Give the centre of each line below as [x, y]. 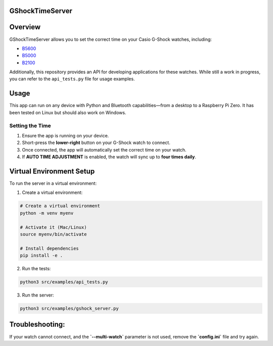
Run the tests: [36, 269]
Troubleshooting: [37, 325]
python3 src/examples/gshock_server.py [69, 309]
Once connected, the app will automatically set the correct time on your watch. [104, 150]
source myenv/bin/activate [53, 234]
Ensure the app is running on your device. [65, 135]
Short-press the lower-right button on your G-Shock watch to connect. [96, 143]
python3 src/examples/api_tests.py [64, 282]
